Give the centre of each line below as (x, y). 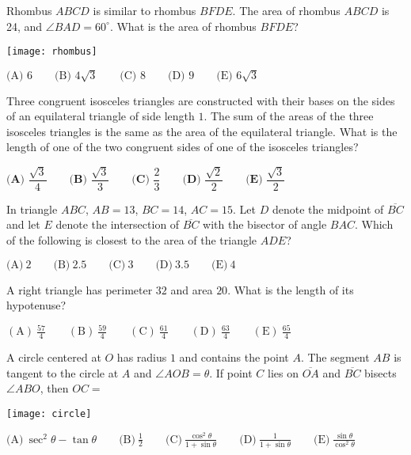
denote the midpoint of (328, 209)
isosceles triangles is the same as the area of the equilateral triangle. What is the (202, 131)
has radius (142, 357)
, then (54, 388)
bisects (381, 372)
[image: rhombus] (52, 52)
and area (192, 289)
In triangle (32, 209)
